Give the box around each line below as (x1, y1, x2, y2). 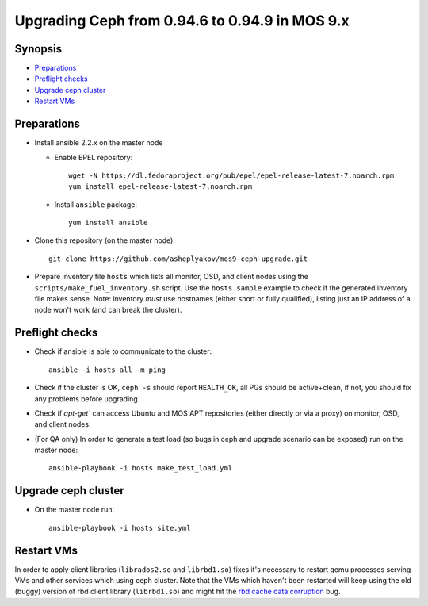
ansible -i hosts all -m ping (48, 365, 166, 374)
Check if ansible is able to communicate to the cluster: (34, 347, 212, 356)
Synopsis (14, 42, 63, 56)
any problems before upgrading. (34, 393, 140, 404)
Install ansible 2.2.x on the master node (34, 138, 163, 148)
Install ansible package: (54, 199, 138, 209)
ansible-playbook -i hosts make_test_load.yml (48, 464, 233, 473)
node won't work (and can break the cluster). (34, 305, 182, 315)
